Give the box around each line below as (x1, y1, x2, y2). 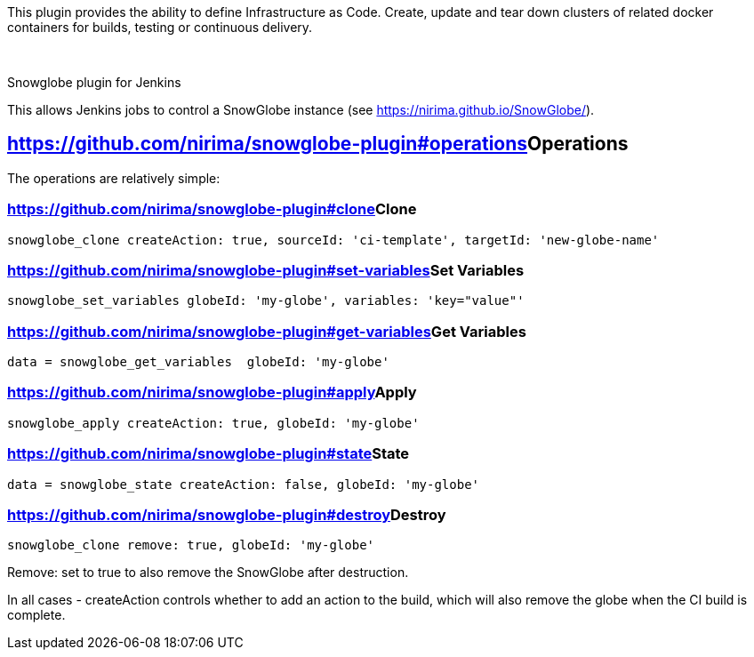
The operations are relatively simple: (7, 170, 221, 186)
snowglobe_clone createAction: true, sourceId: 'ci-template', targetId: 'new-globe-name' (7, 232, 660, 247)
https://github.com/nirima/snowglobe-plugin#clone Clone (7, 200, 417, 219)
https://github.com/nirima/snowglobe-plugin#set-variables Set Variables (7, 260, 525, 279)
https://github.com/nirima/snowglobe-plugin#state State (7, 445, 410, 463)
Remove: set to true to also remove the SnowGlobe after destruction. (7, 565, 409, 581)
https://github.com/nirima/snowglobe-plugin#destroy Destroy (7, 505, 446, 524)
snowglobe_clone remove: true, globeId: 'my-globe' (7, 538, 375, 553)
